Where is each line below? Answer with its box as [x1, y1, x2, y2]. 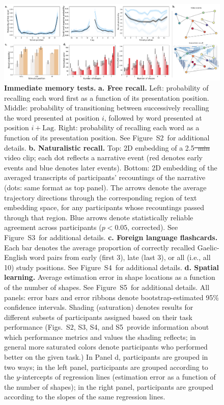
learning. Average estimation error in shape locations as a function [4, 272, 215, 282]
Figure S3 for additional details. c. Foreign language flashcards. [4, 232, 218, 242]
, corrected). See [127, 222, 178, 233]
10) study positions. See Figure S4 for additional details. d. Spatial [4, 262, 219, 272]
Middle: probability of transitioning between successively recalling [4, 102, 209, 113]
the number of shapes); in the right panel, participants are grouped [4, 381, 214, 392]
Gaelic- [197, 242, 219, 252]
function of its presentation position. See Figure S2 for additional [4, 132, 210, 142]
